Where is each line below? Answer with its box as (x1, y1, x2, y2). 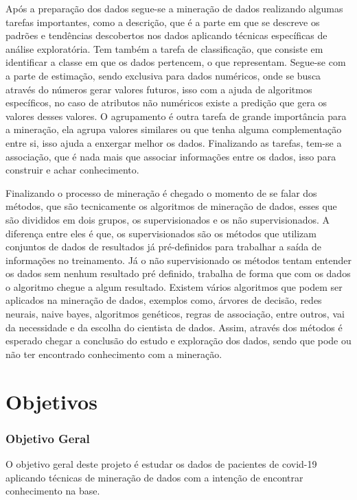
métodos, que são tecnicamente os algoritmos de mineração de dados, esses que (5, 199, 337, 213)
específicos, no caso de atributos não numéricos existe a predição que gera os (5, 95, 327, 110)
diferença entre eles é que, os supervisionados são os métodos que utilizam (5, 226, 316, 240)
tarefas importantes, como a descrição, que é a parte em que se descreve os (5, 14, 320, 29)
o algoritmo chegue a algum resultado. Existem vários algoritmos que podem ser (5, 279, 343, 294)
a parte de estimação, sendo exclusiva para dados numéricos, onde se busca (5, 68, 321, 82)
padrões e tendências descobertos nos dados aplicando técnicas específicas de (5, 28, 327, 43)
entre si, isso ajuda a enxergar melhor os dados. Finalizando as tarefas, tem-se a (5, 135, 342, 150)
